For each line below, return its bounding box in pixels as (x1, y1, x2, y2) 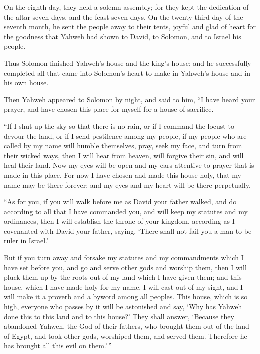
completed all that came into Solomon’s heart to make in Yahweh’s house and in (4, 67, 250, 78)
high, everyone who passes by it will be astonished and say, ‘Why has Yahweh (4, 301, 242, 312)
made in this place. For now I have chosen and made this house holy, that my (4, 169, 241, 180)
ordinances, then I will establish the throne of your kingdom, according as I (4, 216, 235, 226)
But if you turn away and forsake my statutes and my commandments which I (4, 252, 244, 263)
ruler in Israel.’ (4, 235, 48, 246)
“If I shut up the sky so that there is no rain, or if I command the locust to (4, 120, 234, 131)
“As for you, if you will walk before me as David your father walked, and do (4, 196, 237, 207)
